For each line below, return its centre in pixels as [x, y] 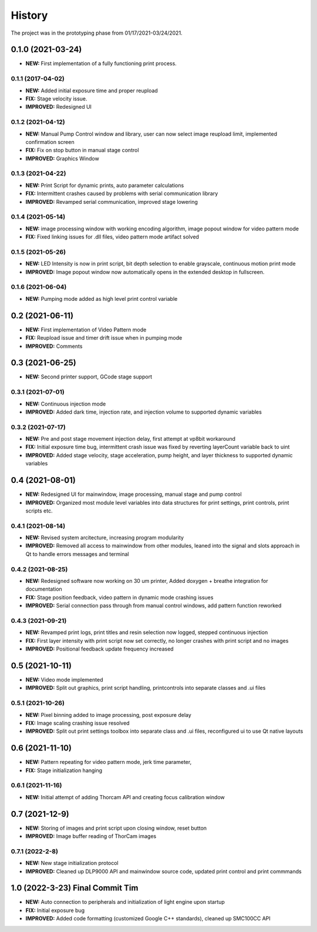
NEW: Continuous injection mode [66, 404]
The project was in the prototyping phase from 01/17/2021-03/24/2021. [97, 33]
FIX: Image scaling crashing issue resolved [77, 723]
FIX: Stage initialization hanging [64, 770]
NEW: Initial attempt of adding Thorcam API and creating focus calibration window [125, 797]
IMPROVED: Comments [54, 346]
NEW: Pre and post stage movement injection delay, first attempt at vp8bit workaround [131, 439]
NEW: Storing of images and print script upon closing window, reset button [116, 828]
